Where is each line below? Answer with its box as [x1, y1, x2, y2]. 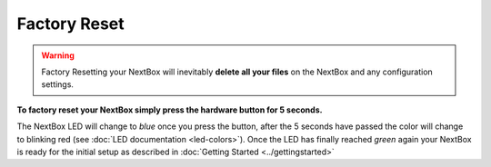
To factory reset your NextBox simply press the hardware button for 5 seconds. [16, 104, 323, 115]
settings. [41, 79, 75, 90]
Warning [41, 50, 75, 61]
